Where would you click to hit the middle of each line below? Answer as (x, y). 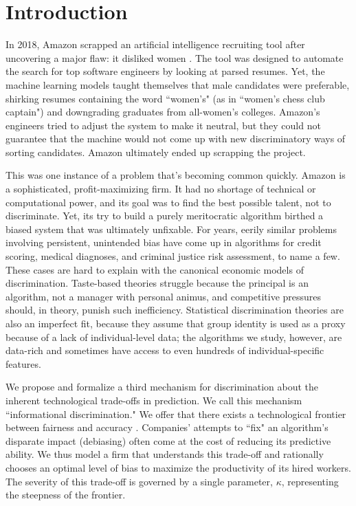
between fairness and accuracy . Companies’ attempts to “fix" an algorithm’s (167, 427)
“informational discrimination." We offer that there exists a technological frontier (176, 414)
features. (23, 363)
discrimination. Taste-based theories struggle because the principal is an (157, 283)
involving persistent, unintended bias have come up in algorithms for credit (164, 242)
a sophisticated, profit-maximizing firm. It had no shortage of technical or (161, 189)
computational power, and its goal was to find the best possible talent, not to (168, 202)
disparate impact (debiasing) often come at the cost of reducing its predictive (168, 440)
